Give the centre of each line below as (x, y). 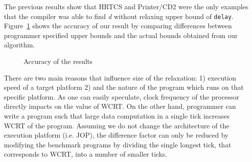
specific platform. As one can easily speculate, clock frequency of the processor (122, 96)
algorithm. (20, 45)
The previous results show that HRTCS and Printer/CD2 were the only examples (126, 6)
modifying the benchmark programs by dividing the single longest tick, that (118, 144)
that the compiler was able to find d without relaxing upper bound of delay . (119, 16)
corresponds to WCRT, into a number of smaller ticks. (86, 154)
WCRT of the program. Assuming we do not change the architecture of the (117, 125)
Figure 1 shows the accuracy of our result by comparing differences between (118, 26)
